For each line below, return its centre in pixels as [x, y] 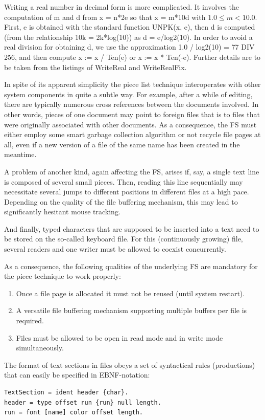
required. [30, 320]
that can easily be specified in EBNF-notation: [77, 375]
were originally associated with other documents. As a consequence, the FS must [130, 124]
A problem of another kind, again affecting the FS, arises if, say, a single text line [132, 171]
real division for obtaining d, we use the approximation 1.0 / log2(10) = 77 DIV [129, 47]
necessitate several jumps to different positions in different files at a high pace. [127, 192]
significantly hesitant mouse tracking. [62, 212]
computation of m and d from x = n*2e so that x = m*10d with [105, 17]
